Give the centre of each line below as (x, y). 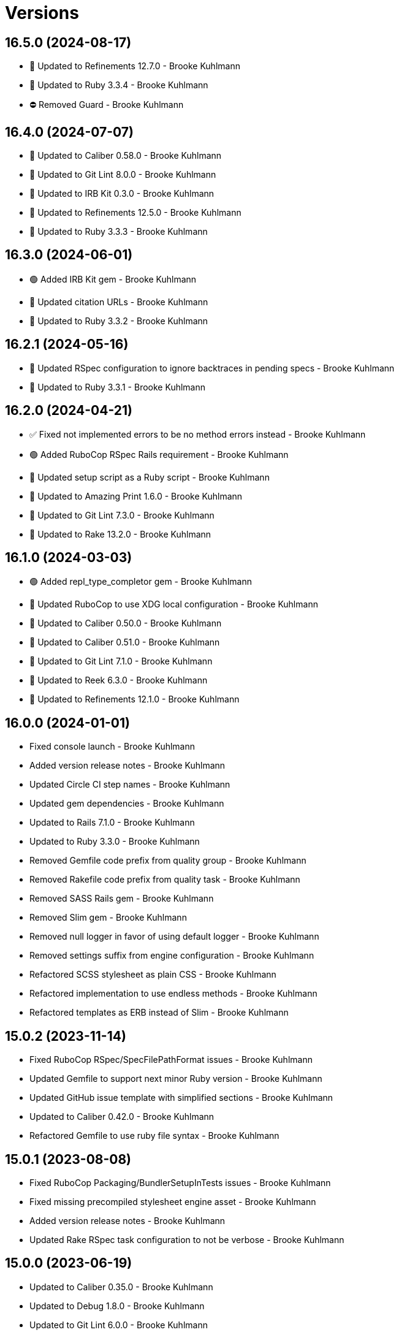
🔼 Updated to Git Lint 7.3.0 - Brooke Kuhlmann (122, 515)
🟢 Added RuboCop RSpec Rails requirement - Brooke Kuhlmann (159, 454)
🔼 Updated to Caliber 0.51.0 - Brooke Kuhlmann (125, 642)
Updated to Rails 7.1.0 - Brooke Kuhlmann (112, 823)
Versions (42, 13)
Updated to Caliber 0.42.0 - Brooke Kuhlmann (122, 1117)
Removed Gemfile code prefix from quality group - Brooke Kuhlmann (168, 861)
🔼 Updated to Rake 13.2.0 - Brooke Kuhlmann (120, 534)
